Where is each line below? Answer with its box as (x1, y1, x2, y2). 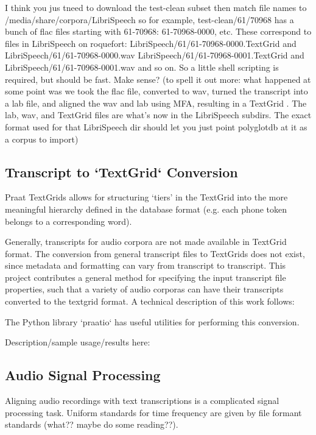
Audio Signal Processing (5, 366, 161, 384)
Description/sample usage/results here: (5, 336, 150, 348)
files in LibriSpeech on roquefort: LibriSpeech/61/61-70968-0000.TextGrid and (5, 37, 297, 49)
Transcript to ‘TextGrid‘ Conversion (5, 162, 238, 181)
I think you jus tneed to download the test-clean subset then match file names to (5, 1, 307, 13)
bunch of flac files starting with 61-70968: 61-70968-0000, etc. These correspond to (5, 25, 312, 38)
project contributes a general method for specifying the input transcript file (5, 271, 286, 283)
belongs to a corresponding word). (5, 214, 132, 227)
